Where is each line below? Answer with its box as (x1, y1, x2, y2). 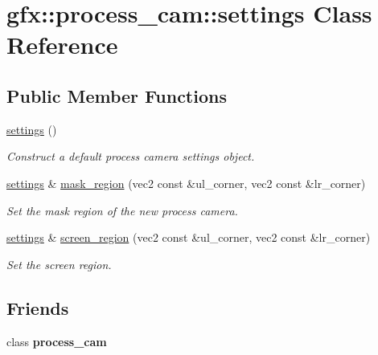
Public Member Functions (6, 83, 227, 108)
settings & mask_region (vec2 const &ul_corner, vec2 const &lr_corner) (6, 174, 366, 191)
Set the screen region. (6, 255, 112, 272)
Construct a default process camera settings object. (6, 148, 255, 165)
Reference (6, 28, 118, 61)
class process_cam (6, 333, 107, 349)
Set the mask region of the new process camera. (6, 202, 238, 218)
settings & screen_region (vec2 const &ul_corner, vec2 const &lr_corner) (6, 229, 371, 246)
